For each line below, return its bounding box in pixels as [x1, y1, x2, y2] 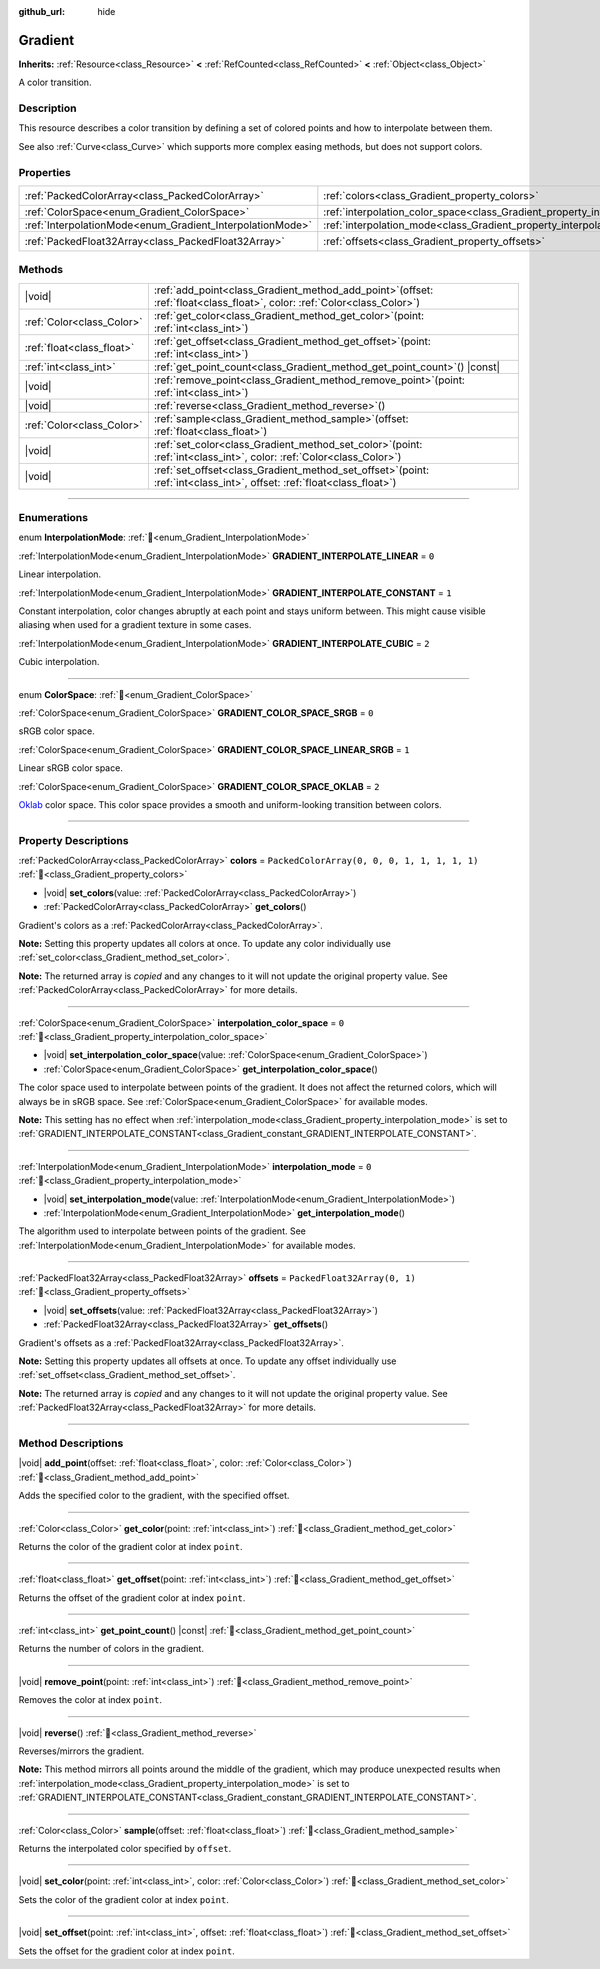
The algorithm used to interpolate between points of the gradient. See [18, 1225, 307, 1237]
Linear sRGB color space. [18, 762, 124, 774]
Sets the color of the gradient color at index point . [18, 1893, 229, 1905]
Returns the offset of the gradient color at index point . [18, 1591, 246, 1604]
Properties [18, 165, 72, 179]
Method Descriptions [18, 1436, 124, 1450]
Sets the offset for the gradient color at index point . [18, 1945, 235, 1957]
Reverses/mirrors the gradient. [18, 1745, 145, 1757]
